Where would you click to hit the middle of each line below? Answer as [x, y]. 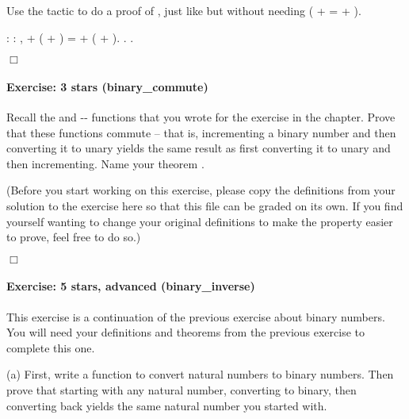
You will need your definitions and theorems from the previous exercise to [186, 332]
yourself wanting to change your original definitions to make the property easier [200, 221]
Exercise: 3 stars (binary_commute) [107, 86]
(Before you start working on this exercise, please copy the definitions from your [201, 190]
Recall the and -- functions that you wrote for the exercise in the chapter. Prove [201, 116]
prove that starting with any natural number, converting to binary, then [182, 389]
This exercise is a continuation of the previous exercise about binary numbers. [196, 316]
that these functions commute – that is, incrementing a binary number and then [201, 132]
